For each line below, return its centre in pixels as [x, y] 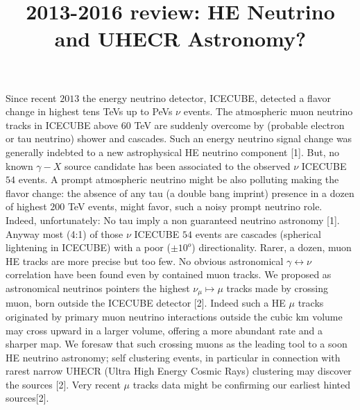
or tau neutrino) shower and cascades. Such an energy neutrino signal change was [179, 138]
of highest [26, 206]
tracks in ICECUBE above [62, 125]
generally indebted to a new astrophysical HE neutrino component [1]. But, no [172, 152]
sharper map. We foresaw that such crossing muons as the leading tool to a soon [177, 344]
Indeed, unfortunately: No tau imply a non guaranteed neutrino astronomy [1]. [173, 220]
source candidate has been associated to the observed [177, 165]
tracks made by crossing [277, 288]
